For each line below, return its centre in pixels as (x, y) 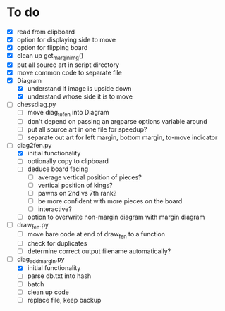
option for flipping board (52, 48)
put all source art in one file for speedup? (87, 129)
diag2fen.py (34, 146)
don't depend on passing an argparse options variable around (117, 122)
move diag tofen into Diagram (68, 113)
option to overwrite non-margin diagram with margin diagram (116, 217)
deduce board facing (58, 169)
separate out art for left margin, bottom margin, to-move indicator (122, 137)
